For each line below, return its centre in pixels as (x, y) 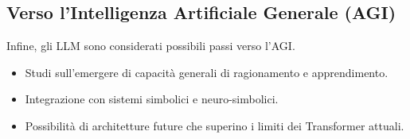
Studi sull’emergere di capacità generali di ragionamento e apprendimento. (207, 72)
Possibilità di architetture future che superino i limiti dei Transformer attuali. (215, 125)
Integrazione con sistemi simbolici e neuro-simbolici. (152, 99)
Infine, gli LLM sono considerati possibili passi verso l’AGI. (151, 46)
